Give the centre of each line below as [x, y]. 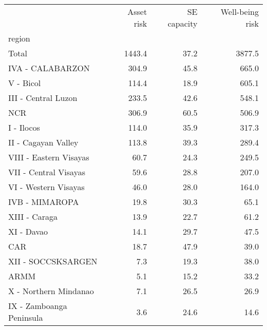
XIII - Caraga [33, 216]
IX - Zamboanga [38, 306]
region [19, 38]
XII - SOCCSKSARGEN [53, 261]
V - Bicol [25, 83]
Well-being [240, 12]
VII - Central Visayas [47, 172]
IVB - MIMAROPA [44, 202]
